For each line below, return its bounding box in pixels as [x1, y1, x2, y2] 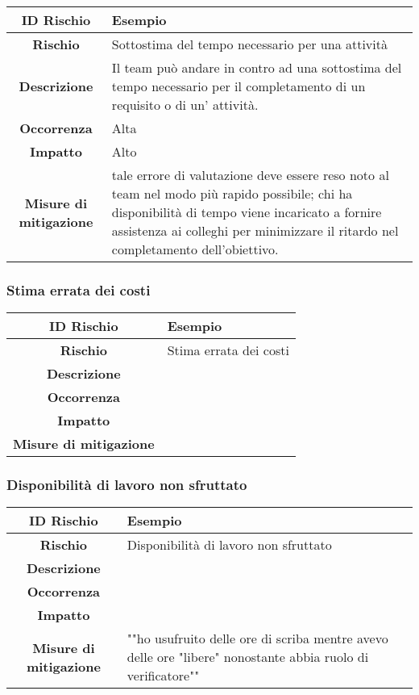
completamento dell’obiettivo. [111, 240, 279, 258]
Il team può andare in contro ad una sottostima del [111, 58, 402, 77]
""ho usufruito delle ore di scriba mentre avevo [127, 629, 388, 648]
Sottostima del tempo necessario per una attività [111, 35, 388, 53]
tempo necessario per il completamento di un [111, 77, 366, 95]
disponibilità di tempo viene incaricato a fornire [111, 203, 382, 221]
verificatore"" [127, 666, 200, 685]
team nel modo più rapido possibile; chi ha [111, 184, 353, 203]
